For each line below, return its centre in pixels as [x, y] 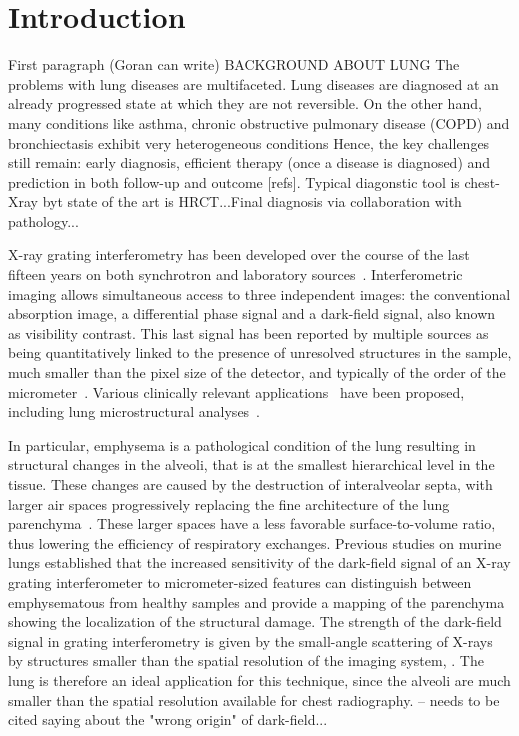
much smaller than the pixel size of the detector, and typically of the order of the [257, 372]
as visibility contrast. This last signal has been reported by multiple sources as [248, 332]
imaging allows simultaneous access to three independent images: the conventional [259, 293]
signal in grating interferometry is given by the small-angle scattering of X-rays [250, 640]
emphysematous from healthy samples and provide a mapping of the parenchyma [256, 601]
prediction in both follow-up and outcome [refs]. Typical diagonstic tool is [234, 181]
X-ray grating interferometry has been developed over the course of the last [239, 254]
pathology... [43, 220]
